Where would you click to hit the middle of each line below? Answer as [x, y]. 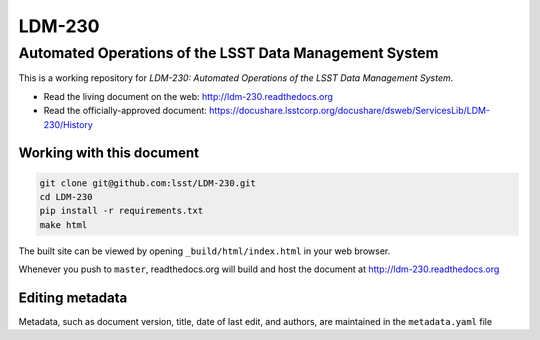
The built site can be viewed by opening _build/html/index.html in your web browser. [204, 251]
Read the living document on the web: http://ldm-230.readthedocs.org [188, 96]
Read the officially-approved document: [125, 111]
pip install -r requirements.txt [121, 211]
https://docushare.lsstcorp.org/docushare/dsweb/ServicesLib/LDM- [349, 111]
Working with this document [109, 153]
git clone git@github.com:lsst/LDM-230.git [148, 183]
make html [63, 224]
